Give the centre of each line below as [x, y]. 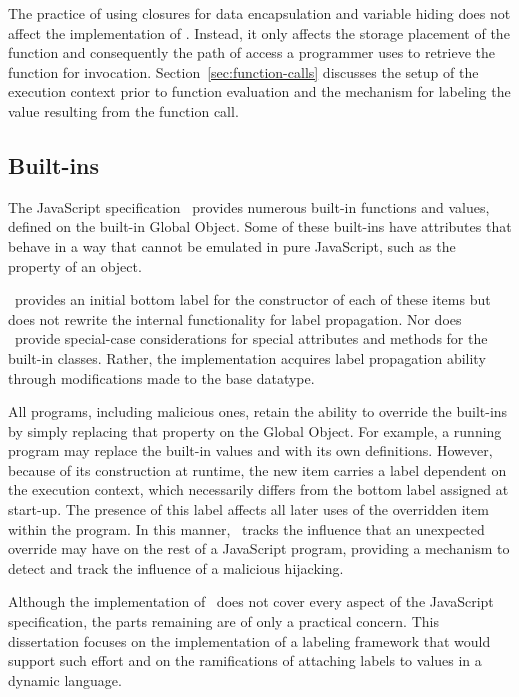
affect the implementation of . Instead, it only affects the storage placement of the [259, 32]
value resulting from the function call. [123, 110]
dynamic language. [65, 679]
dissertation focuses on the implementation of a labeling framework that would [249, 640]
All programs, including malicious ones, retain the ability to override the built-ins [258, 411]
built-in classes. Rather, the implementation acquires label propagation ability [247, 357]
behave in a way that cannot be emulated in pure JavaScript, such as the [232, 245]
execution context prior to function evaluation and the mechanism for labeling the [259, 91]
